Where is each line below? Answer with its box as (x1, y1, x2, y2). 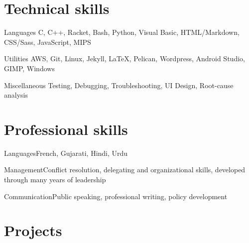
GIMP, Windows (4, 63, 55, 73)
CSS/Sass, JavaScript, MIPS (4, 36, 91, 47)
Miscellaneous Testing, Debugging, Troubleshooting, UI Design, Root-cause (4, 80, 234, 90)
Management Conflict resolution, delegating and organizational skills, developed (4, 164, 246, 175)
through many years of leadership (4, 174, 106, 184)
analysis (4, 90, 28, 100)
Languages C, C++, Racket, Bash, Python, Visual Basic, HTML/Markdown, (4, 27, 240, 37)
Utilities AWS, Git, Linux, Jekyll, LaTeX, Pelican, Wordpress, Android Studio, (4, 53, 245, 64)
